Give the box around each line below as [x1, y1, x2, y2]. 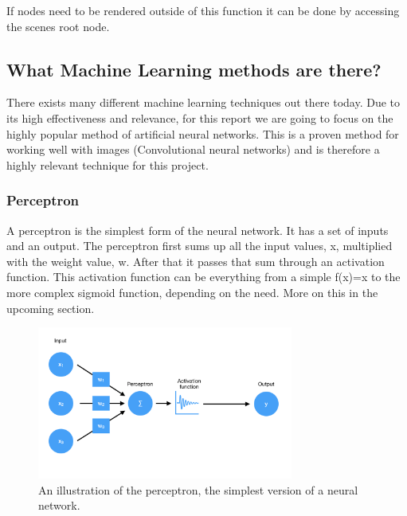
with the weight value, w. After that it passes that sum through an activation [6, 252, 385, 269]
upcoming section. [6, 299, 95, 316]
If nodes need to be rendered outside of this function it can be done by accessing [6, 2, 400, 18]
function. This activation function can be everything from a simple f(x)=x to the [6, 268, 401, 285]
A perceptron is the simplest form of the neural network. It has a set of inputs [6, 221, 389, 238]
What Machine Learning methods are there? [6, 57, 382, 81]
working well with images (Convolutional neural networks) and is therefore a [6, 141, 380, 158]
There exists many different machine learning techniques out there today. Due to [6, 94, 401, 111]
